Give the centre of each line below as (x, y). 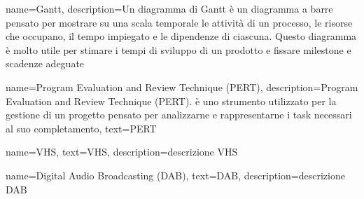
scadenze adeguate (45, 63)
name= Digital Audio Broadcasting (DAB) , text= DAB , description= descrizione (175, 175)
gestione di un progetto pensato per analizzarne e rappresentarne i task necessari (179, 115)
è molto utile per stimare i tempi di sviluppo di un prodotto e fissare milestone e (178, 49)
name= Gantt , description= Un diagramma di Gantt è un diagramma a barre (169, 8)
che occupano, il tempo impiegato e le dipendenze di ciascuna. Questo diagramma (181, 36)
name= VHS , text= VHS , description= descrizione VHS (122, 152)
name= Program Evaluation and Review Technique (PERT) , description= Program (182, 87)
